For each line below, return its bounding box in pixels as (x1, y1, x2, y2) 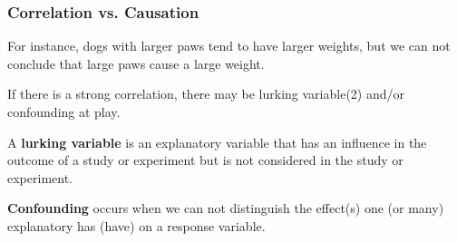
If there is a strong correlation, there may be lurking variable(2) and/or (7, 84, 404, 103)
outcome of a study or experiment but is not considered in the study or (7, 150, 404, 169)
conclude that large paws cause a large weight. (7, 53, 265, 73)
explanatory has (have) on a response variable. (7, 216, 266, 235)
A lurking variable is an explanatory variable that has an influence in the (7, 132, 427, 151)
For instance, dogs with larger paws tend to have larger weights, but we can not (7, 36, 451, 55)
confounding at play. (7, 102, 121, 121)
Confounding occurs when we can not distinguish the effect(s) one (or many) (7, 198, 444, 218)
